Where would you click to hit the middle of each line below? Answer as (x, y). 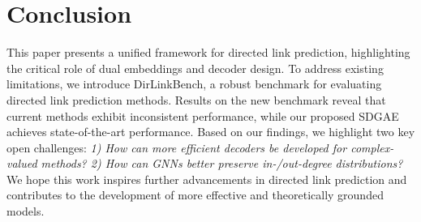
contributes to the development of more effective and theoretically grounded (195, 195)
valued (22, 163)
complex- (372, 147)
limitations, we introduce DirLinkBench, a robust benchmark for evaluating (194, 84)
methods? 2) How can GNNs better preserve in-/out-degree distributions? (222, 163)
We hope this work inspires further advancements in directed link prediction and (207, 179)
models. (26, 211)
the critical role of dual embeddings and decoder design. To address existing (195, 68)
